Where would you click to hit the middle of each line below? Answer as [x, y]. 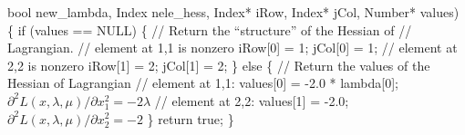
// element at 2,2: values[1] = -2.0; [252, 100]
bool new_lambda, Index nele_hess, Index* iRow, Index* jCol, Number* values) [233, 12]
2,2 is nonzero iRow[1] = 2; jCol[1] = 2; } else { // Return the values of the [219, 65]
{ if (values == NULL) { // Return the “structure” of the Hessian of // [210, 29]
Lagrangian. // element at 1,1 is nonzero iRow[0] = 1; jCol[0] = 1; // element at [232, 48]
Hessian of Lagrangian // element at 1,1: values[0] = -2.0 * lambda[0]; [203, 83]
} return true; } [191, 118]
